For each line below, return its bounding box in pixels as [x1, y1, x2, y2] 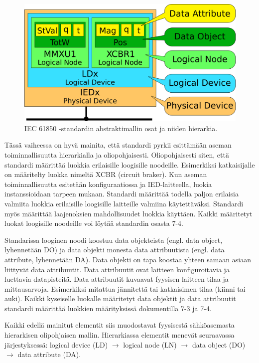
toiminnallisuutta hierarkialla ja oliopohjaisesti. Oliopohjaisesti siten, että [4, 149, 229, 160]
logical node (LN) [123, 339, 177, 350]
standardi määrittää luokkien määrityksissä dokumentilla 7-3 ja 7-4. [4, 303, 212, 313]
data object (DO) [192, 339, 246, 350]
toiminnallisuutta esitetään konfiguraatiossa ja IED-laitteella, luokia [4, 179, 212, 189]
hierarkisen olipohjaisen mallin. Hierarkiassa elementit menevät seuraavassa [4, 330, 235, 340]
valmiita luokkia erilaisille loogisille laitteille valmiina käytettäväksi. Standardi [4, 198, 244, 208]
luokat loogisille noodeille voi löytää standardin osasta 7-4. [4, 218, 183, 228]
